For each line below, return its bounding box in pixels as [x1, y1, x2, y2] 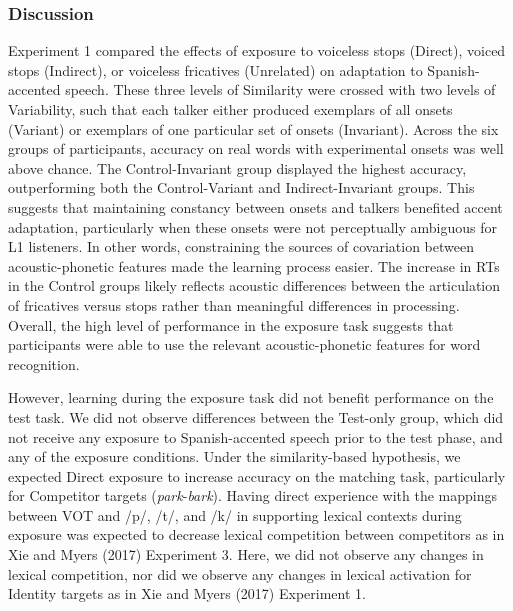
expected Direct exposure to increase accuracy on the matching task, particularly [8, 465, 506, 486]
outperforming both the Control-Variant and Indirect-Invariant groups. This [8, 177, 475, 198]
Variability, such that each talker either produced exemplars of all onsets [8, 99, 453, 119]
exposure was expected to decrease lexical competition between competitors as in [8, 524, 505, 545]
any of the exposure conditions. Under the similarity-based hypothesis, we [8, 446, 461, 467]
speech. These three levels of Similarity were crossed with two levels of [65, 79, 496, 100]
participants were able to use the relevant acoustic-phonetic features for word [8, 334, 481, 355]
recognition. [8, 353, 80, 374]
